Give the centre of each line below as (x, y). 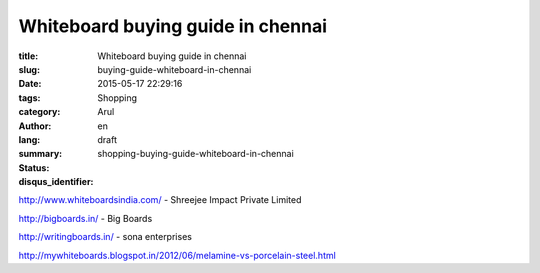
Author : (35, 126)
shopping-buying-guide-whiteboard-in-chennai (195, 154)
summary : (40, 154)
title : (28, 56)
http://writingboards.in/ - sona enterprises (105, 237)
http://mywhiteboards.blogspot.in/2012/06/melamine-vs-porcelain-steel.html (177, 255)
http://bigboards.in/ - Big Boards (85, 218)
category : (39, 112)
